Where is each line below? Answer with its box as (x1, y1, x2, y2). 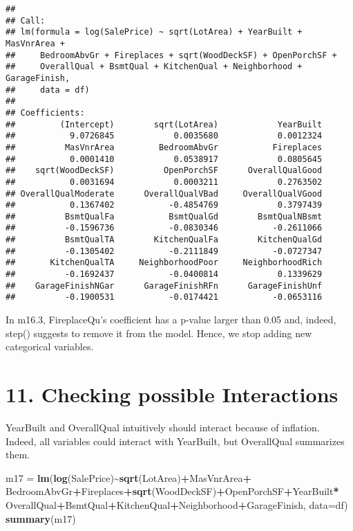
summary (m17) (6, 511, 76, 525)
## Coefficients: (6, 107, 85, 118)
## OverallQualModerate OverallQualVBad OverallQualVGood (6, 188, 323, 199)
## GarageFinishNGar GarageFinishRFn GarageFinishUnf (6, 280, 323, 291)
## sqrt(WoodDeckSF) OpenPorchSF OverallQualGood (6, 165, 323, 176)
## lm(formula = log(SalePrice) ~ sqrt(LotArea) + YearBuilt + (6, 27, 303, 37)
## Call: (6, 15, 46, 26)
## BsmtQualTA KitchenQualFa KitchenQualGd (6, 235, 323, 245)
